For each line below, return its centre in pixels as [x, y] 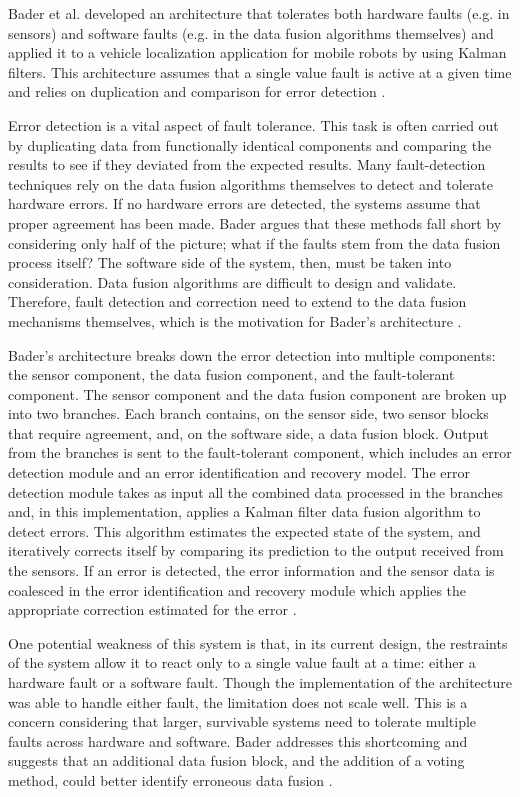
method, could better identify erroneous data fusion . [170, 779]
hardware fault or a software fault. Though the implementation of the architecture [260, 682]
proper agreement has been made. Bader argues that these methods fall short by [255, 222]
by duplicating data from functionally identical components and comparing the [250, 144]
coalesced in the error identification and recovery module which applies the [237, 589]
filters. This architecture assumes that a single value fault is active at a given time [260, 71]
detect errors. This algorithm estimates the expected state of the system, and [244, 530]
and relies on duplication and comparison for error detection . [197, 91]
